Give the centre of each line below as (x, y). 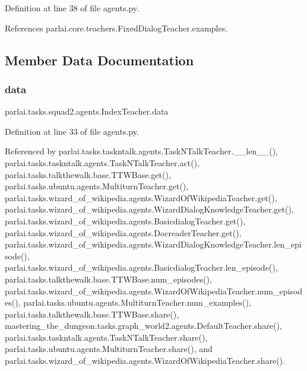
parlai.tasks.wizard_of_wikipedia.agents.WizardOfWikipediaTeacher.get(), (141, 197)
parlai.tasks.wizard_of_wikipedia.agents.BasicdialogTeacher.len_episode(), (141, 267)
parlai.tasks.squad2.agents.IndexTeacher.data (87, 111)
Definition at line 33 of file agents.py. (72, 131)
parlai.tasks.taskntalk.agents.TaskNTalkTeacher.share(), (106, 337)
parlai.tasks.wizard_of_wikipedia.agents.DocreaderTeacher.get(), (123, 232)
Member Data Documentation (99, 60)
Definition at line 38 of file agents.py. (72, 8)
